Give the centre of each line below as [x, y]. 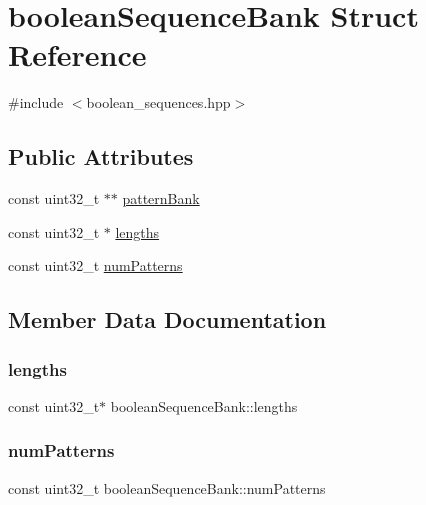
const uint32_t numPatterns [95, 265]
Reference [77, 54]
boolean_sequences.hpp [158, 102]
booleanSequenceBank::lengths [204, 405]
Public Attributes [101, 156]
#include [36, 102]
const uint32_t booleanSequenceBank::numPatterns [167, 487]
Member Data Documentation [167, 319]
